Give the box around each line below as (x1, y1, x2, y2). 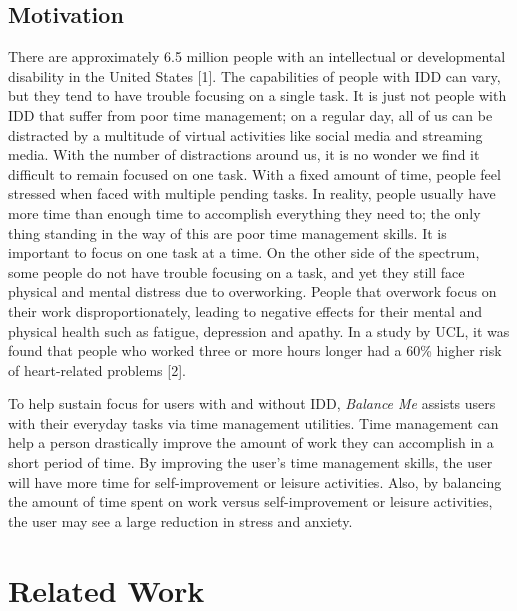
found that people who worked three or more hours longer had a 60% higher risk (8, 340, 502, 361)
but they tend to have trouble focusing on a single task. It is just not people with (8, 85, 507, 106)
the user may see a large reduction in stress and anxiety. (8, 510, 353, 531)
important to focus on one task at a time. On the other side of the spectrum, (8, 242, 480, 263)
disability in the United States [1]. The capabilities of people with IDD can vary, (8, 65, 501, 86)
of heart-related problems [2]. (8, 359, 186, 380)
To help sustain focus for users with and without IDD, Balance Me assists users (8, 393, 496, 414)
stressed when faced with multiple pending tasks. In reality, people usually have (8, 183, 496, 204)
